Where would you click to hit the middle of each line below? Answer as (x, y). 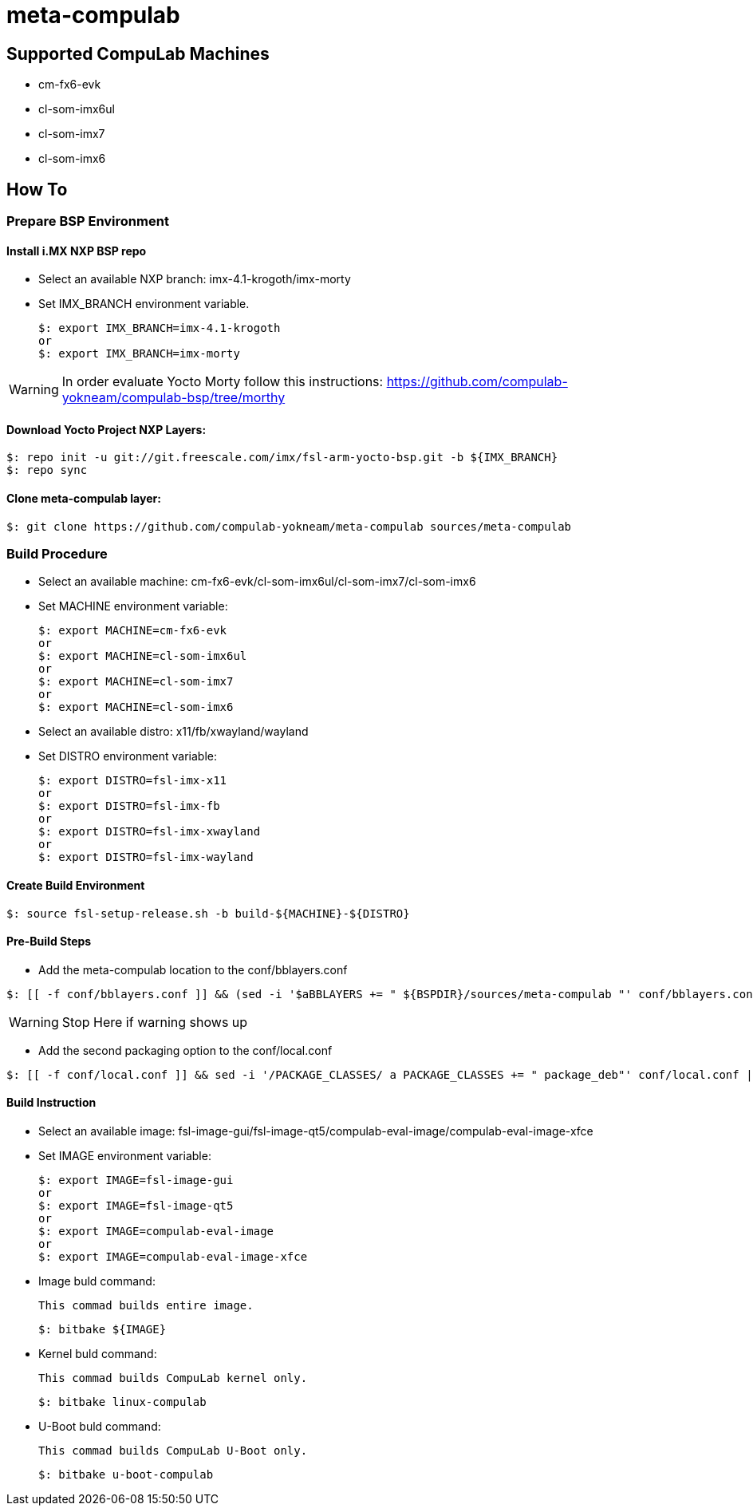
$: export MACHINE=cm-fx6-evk (133, 631)
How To (37, 189)
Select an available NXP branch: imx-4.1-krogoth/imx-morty (195, 279)
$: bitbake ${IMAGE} (103, 1330)
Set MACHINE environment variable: (133, 606)
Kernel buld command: (98, 1354)
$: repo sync (47, 470)
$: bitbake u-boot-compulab (126, 1475)
